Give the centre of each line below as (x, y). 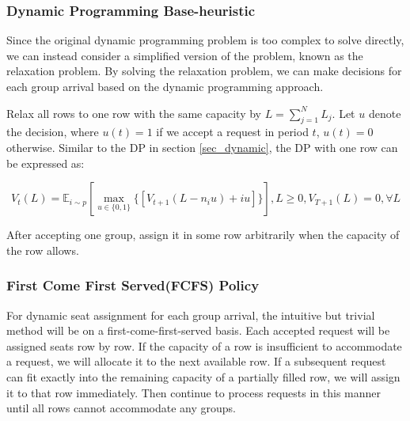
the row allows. (43, 250)
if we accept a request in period (232, 132)
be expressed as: (46, 163)
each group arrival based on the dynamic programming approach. (165, 86)
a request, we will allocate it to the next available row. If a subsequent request (196, 361)
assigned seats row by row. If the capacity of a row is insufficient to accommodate (204, 345)
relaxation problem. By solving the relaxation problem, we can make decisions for (204, 71)
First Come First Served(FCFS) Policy (133, 285)
